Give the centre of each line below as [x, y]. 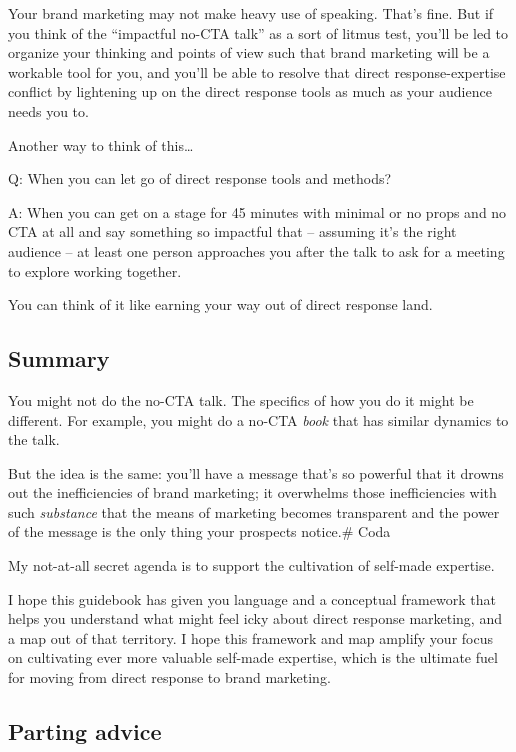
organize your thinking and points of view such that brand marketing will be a [249, 52]
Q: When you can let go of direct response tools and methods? [200, 178]
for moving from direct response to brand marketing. [169, 677]
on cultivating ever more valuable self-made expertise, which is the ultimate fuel [253, 657]
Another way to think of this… [101, 144]
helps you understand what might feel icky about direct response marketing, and [255, 618]
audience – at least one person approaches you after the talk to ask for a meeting [256, 250]
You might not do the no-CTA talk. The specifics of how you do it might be [241, 399]
